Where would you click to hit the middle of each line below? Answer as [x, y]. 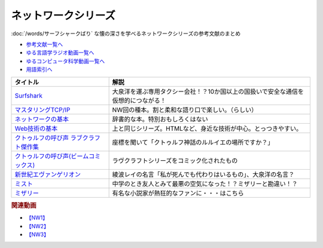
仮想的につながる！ [139, 100]
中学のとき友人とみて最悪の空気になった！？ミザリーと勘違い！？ [205, 183]
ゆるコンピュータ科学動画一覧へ [65, 61]
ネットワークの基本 [42, 119]
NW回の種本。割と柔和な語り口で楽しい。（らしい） [185, 109]
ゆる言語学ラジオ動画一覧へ [60, 53]
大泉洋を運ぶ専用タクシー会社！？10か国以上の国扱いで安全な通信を [208, 91]
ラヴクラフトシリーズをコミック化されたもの [175, 160]
